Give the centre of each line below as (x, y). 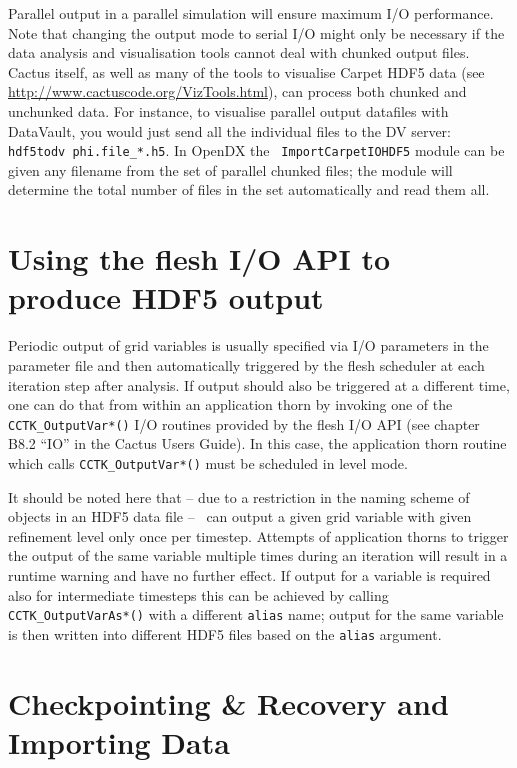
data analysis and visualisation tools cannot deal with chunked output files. (239, 52)
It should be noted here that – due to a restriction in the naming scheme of (239, 496)
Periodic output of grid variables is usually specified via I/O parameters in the (248, 345)
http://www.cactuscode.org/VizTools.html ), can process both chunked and (237, 91)
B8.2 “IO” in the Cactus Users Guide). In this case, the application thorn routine (257, 443)
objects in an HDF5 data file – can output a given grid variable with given (240, 516)
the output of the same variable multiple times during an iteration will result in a (258, 555)
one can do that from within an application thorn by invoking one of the (230, 404)
